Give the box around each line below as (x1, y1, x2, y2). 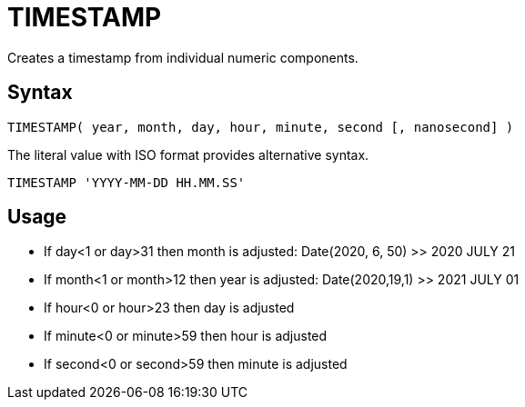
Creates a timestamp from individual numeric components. (7, 49, 358, 65)
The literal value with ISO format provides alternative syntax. (7, 146, 369, 163)
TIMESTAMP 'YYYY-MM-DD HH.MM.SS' (7, 174, 246, 190)
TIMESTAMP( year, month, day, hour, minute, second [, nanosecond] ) (7, 119, 514, 134)
